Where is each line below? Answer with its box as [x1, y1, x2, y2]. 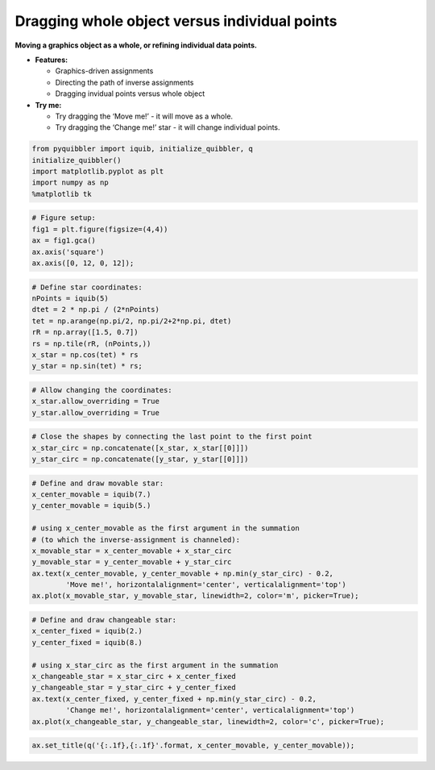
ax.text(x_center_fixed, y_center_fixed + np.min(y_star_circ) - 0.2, [31, 694, 317, 703]
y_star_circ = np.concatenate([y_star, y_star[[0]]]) [31, 455, 249, 464]
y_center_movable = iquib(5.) [31, 501, 151, 510]
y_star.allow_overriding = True [31, 408, 160, 417]
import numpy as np [31, 178, 109, 187]
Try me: [35, 100, 62, 110]
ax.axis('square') [31, 247, 105, 256]
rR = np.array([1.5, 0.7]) [31, 327, 139, 337]
